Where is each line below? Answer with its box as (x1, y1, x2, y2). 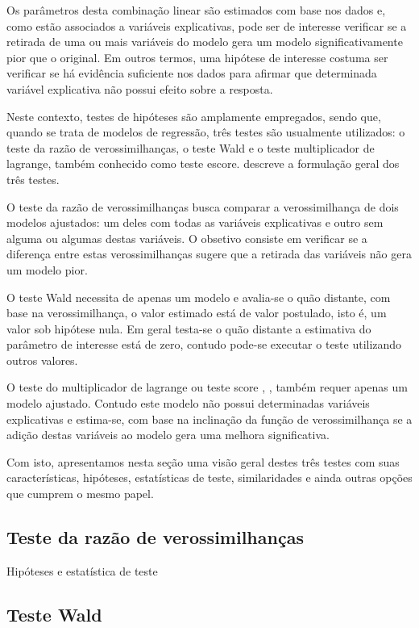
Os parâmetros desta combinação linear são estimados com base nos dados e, (6, 2, 386, 18)
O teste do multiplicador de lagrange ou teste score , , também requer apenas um (6, 379, 408, 396)
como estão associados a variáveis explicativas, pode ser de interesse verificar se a (6, 17, 407, 34)
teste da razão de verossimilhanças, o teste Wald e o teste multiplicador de (6, 139, 375, 156)
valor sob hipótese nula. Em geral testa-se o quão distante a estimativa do (6, 320, 371, 337)
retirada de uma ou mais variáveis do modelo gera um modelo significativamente (6, 33, 403, 50)
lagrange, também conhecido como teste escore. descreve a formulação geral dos (6, 155, 400, 172)
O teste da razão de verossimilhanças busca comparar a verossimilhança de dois (6, 198, 399, 215)
